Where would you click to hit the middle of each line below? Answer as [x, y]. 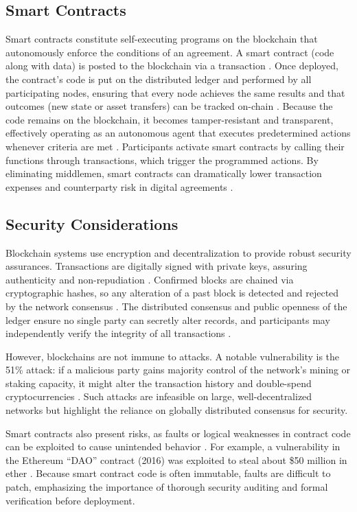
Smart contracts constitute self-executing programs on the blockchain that [162, 39]
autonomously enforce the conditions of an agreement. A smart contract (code [170, 52]
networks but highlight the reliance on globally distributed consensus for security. [177, 410]
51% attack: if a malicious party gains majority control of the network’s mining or [178, 370]
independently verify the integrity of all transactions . [118, 333]
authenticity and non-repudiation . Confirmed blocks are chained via [150, 279]
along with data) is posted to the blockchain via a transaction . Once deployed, [172, 66]
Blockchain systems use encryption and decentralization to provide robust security [178, 252]
